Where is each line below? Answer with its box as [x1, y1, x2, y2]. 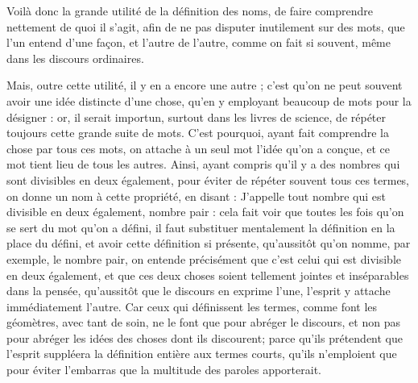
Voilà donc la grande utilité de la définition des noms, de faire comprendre [6, 2, 373, 19]
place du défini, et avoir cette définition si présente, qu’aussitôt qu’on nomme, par [6, 235, 411, 252]
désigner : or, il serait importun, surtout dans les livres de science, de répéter [6, 108, 387, 125]
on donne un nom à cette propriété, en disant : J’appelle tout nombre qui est [6, 187, 387, 204]
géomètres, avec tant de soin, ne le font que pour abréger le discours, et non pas [6, 314, 400, 331]
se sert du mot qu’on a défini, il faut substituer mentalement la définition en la [6, 219, 395, 235]
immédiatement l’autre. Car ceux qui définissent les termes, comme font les [6, 298, 378, 314]
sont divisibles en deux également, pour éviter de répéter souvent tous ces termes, [6, 171, 410, 188]
